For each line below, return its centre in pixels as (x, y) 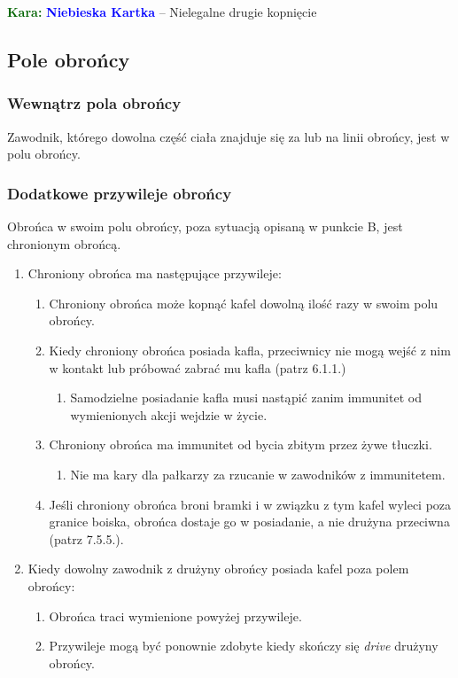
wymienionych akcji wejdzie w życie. (169, 414)
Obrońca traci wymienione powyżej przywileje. (175, 616)
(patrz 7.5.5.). (86, 538)
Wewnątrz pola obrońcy (94, 103)
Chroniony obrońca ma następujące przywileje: (155, 273)
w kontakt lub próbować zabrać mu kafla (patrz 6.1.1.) (198, 367)
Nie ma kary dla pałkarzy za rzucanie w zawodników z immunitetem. (258, 474)
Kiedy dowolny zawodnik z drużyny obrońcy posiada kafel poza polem (218, 569)
